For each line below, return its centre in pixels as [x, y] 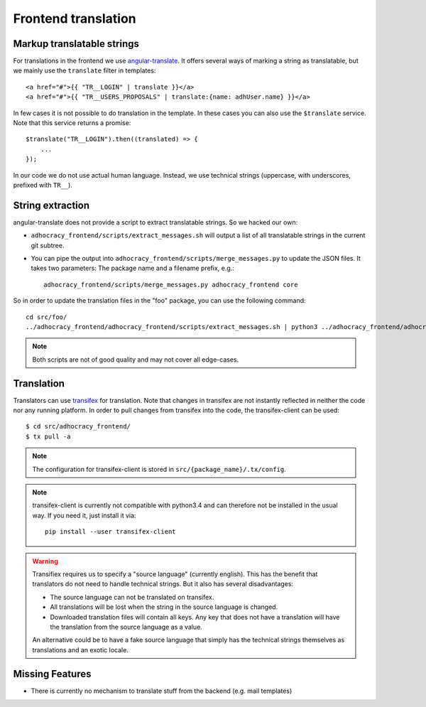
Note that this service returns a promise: [72, 123]
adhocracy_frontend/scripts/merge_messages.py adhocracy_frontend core [171, 285]
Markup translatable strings [76, 44]
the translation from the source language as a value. [126, 627]
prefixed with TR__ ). [43, 185]
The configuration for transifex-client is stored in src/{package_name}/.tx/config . [159, 469]
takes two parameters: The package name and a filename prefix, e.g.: [132, 268]
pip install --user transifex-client [111, 532]
